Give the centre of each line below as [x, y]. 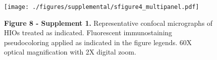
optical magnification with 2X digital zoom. [70, 52]
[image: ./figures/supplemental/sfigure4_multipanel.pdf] [102, 7]
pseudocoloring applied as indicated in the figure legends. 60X [98, 42]
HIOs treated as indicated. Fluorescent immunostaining [88, 32]
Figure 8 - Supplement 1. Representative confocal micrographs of [108, 23]
